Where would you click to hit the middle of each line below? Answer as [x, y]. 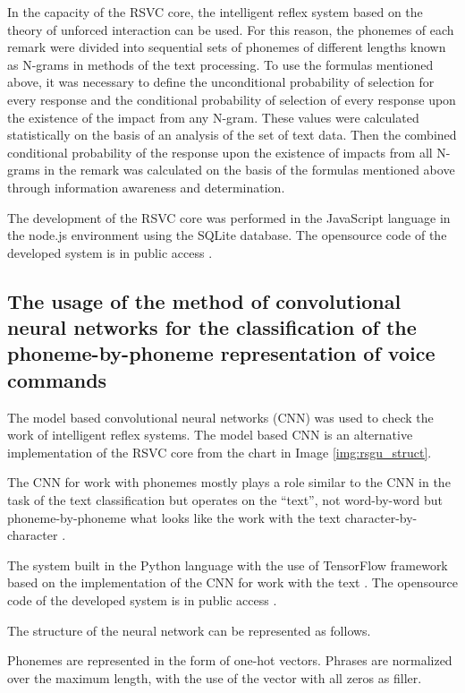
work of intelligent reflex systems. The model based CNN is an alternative [210, 435]
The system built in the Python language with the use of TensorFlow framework [228, 565]
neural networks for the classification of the [212, 327]
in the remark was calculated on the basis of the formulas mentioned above [249, 170]
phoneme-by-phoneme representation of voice [221, 353]
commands [57, 379]
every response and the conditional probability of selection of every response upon [232, 99]
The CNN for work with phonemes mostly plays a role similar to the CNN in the [229, 482]
